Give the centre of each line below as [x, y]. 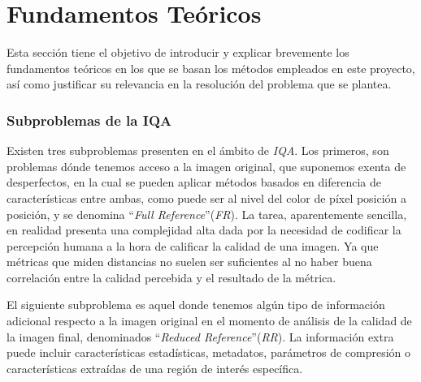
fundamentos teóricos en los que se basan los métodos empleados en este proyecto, [211, 68]
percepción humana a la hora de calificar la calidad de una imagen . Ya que [193, 245]
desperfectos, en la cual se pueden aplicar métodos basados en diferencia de [194, 182]
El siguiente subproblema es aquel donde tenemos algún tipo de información [196, 305]
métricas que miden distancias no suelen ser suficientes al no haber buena [189, 262]
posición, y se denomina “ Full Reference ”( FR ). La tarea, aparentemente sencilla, [207, 214]
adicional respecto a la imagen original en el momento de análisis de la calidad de [209, 321]
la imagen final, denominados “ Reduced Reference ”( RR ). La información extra [200, 336]
